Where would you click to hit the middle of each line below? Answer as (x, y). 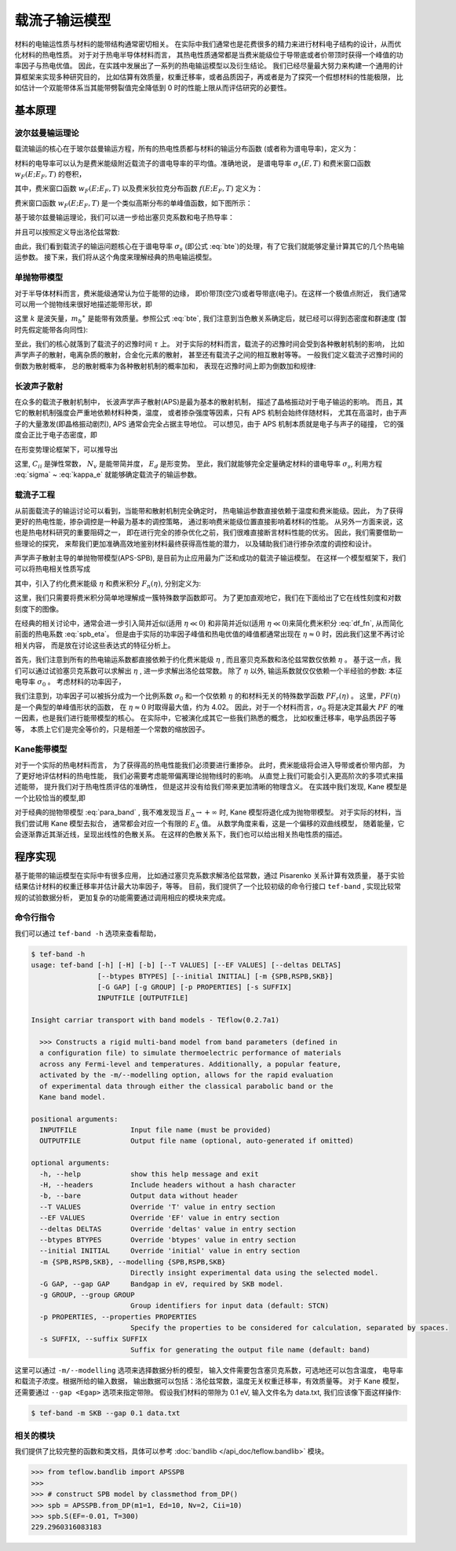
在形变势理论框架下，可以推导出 (66, 449)
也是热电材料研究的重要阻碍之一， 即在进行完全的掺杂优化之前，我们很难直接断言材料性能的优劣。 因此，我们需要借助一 (209, 532)
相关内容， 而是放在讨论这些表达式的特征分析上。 (95, 645)
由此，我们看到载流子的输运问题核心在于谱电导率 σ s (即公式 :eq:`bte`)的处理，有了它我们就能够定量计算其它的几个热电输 (209, 247)
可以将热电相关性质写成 (52, 569)
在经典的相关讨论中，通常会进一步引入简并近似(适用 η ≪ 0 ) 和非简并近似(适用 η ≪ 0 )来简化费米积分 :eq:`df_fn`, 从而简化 (209, 624)
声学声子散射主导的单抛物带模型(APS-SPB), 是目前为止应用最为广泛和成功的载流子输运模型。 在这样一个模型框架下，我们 (210, 558)
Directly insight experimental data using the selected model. (254, 1273)
